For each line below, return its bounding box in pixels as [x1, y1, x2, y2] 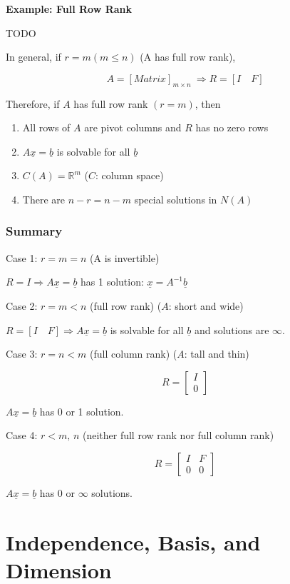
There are [22, 191, 65, 206]
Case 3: [6, 346, 38, 361]
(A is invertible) [90, 250, 160, 265]
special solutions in [134, 191, 217, 206]
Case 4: [6, 428, 38, 443]
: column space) [95, 168, 164, 183]
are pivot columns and [84, 120, 182, 135]
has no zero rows [195, 120, 269, 135]
